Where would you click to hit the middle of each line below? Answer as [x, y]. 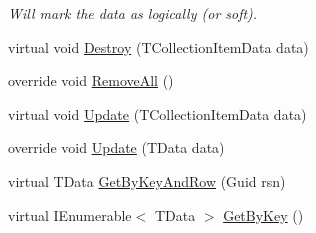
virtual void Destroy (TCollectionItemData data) [158, 46]
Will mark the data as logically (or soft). [133, 13]
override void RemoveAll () [91, 80]
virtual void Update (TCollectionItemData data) [157, 113]
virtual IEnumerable [70, 214]
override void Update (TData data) [116, 147]
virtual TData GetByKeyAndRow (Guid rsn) [147, 180]
